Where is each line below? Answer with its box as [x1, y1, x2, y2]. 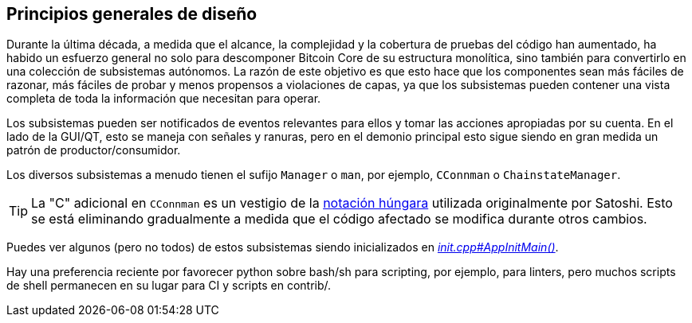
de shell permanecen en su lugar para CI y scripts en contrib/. [6, 278, 332, 293]
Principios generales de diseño [6, 4, 258, 24]
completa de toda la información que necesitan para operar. [6, 91, 321, 106]
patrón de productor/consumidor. [6, 143, 181, 158]
